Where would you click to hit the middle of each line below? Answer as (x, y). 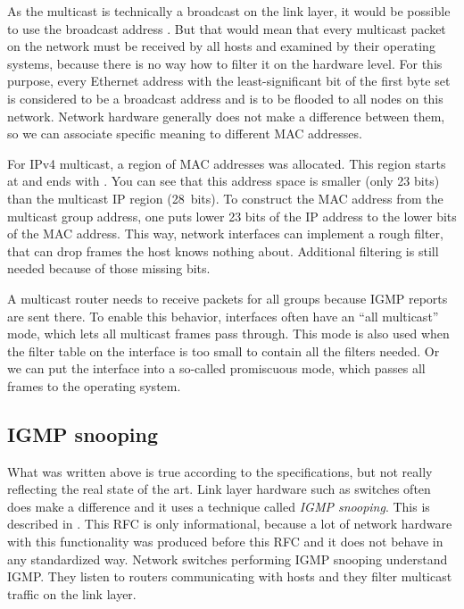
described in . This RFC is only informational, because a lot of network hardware (230, 524)
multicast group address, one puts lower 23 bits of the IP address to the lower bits (232, 216)
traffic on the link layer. (72, 593)
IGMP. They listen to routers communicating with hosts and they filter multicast (230, 576)
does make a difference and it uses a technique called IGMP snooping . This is (219, 506)
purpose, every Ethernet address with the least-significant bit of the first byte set (229, 81)
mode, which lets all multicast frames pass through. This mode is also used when (228, 334)
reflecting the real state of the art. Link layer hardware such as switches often (219, 489)
